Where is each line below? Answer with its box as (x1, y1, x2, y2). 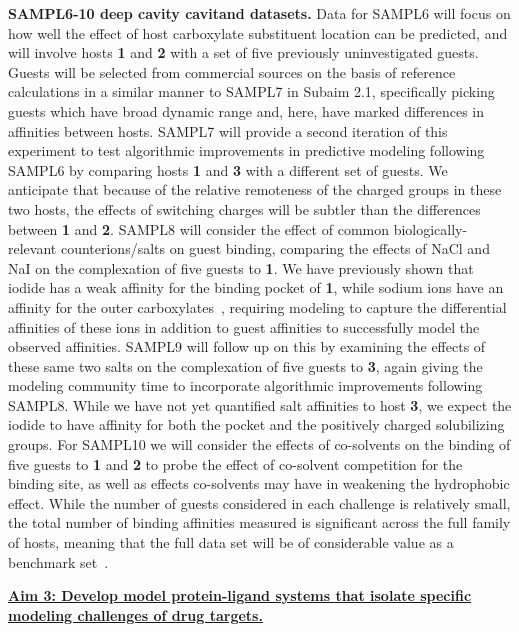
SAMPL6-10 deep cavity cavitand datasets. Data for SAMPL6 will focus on (8, 3, 511, 23)
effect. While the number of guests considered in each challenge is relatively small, (8, 492, 511, 513)
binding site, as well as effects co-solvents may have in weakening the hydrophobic (8, 473, 510, 494)
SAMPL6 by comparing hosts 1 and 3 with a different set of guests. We (8, 159, 448, 180)
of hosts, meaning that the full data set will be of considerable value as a (8, 532, 454, 553)
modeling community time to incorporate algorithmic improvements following (8, 375, 483, 396)
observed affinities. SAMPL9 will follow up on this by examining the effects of (8, 336, 486, 357)
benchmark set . (8, 551, 109, 572)
